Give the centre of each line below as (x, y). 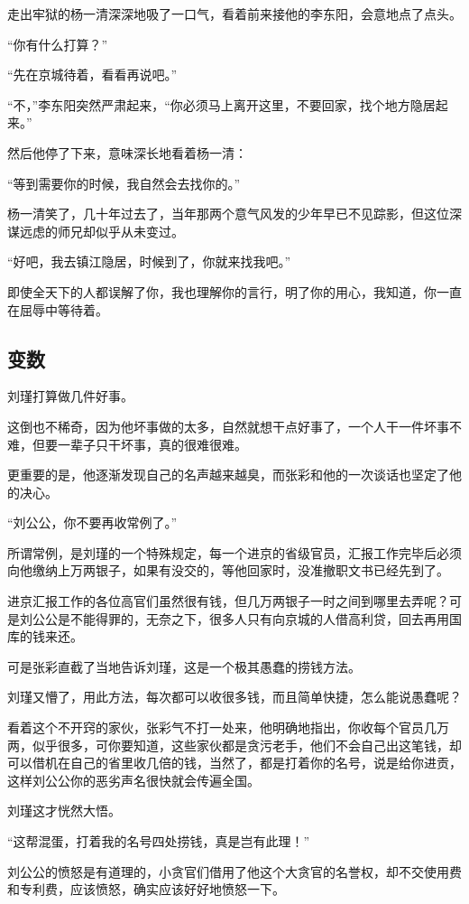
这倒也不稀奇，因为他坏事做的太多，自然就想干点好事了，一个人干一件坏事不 (234, 426)
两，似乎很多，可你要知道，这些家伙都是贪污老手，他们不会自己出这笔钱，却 (234, 745)
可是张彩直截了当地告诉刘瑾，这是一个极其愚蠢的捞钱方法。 (184, 666)
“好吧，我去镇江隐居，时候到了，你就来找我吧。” (149, 261)
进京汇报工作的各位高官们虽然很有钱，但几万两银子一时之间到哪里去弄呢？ (228, 601)
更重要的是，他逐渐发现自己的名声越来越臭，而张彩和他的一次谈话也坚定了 (228, 475)
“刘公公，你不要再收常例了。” (92, 522)
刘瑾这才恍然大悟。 (64, 811)
